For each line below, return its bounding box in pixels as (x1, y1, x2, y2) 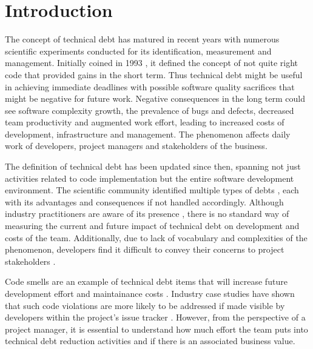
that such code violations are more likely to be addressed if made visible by (5, 299, 285, 311)
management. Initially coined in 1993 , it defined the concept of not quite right (5, 56, 298, 69)
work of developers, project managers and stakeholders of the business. (5, 139, 268, 152)
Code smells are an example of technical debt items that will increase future (5, 275, 288, 288)
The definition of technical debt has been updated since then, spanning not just (5, 160, 301, 173)
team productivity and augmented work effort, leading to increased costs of (5, 116, 284, 128)
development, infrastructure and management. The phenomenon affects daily (5, 127, 291, 140)
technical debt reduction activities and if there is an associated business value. (5, 334, 295, 347)
